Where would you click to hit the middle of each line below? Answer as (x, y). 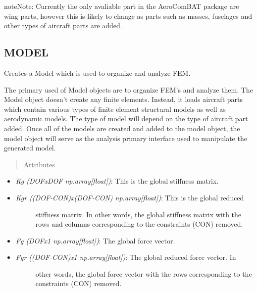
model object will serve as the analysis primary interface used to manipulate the (126, 138)
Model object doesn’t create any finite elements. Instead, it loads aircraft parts (123, 99)
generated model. (30, 148)
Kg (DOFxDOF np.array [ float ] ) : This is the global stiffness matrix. (117, 181)
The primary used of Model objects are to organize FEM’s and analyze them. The (128, 89)
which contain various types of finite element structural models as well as (115, 109)
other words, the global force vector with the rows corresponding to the (144, 273)
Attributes (39, 164)
